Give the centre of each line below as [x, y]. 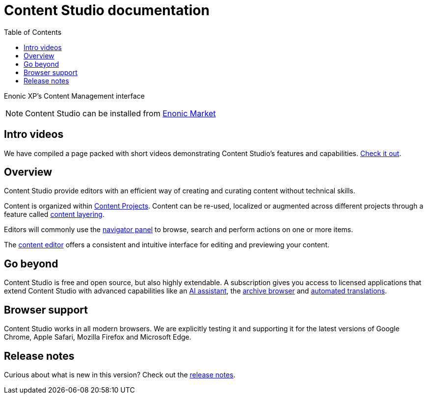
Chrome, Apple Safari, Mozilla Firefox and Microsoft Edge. [98, 337]
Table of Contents [33, 32]
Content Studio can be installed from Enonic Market [120, 113]
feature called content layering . [54, 214]
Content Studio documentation [107, 10]
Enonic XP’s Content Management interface [74, 96]
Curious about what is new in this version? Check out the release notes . [120, 374]
